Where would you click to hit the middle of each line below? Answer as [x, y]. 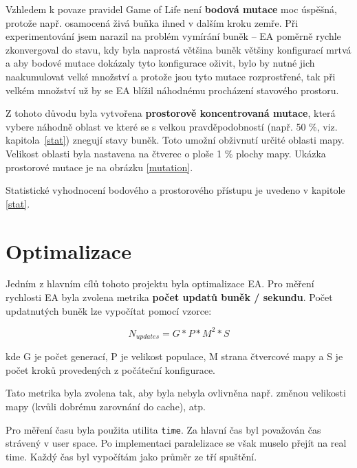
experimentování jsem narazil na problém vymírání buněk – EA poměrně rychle [173, 36]
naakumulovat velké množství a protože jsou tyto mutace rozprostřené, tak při [171, 76]
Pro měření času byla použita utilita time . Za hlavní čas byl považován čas [163, 429]
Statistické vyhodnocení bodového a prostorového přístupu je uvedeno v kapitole [175, 190]
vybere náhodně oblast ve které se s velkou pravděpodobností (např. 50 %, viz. [172, 126]
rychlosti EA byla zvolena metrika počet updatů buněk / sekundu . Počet [169, 297]
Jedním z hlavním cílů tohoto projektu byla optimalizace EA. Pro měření [160, 283]
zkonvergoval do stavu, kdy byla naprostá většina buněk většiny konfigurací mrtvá [178, 49]
